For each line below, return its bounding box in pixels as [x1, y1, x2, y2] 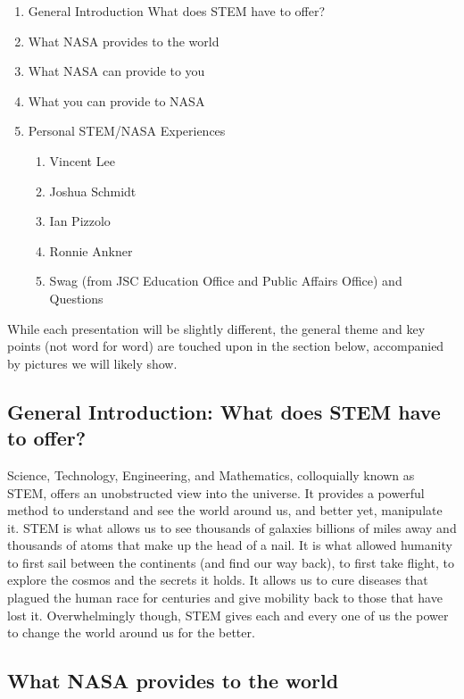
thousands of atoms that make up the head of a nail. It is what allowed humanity [7, 536, 452, 554]
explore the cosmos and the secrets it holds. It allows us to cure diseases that [7, 570, 428, 589]
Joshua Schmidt [49, 181, 137, 200]
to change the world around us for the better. [7, 623, 255, 642]
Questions [49, 288, 104, 307]
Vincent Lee [49, 151, 115, 170]
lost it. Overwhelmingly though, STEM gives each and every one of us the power [7, 605, 449, 624]
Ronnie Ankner [49, 241, 133, 260]
